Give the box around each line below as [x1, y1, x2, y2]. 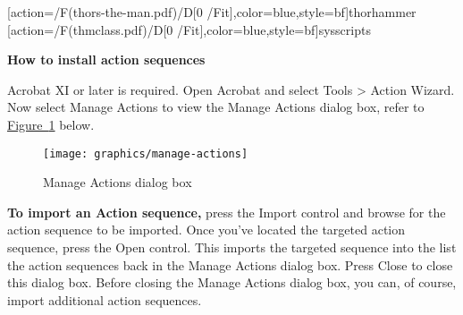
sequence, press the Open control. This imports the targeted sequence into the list [7, 238, 457, 256]
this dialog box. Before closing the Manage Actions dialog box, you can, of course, [7, 273, 457, 292]
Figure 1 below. [7, 115, 95, 133]
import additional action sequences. [7, 290, 202, 309]
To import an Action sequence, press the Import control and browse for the [7, 202, 446, 221]
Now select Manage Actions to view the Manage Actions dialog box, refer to [7, 98, 425, 116]
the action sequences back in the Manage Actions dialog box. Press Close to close [7, 255, 453, 274]
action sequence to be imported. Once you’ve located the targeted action [7, 220, 406, 239]
